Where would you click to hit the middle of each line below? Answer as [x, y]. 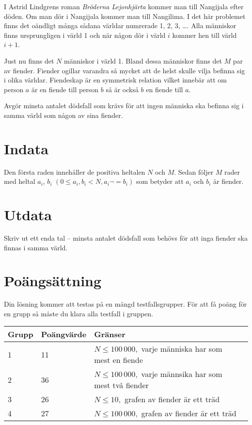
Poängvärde [64, 334]
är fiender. [228, 181]
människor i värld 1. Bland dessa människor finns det [143, 60]
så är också [122, 89]
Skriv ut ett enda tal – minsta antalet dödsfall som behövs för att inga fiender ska [126, 237]
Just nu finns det [29, 60]
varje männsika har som [182, 374]
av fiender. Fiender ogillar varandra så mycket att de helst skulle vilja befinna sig [125, 70]
